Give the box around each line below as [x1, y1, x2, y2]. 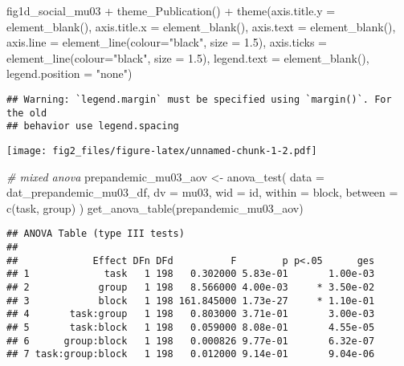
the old [6, 107, 47, 119]
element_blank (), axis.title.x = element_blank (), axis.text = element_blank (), [6, 18, 396, 35]
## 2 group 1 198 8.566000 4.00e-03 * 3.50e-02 [6, 282, 375, 293]
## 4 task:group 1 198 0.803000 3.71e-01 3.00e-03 [6, 308, 375, 320]
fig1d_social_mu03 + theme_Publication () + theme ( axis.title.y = [6, 2, 336, 18]
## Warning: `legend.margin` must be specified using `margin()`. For [6, 93, 392, 105]
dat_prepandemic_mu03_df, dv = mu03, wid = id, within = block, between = [6, 184, 398, 201]
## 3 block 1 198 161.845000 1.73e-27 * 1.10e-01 [6, 295, 375, 307]
